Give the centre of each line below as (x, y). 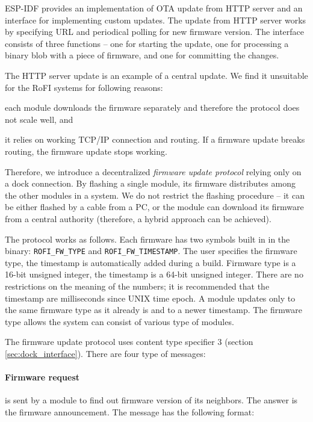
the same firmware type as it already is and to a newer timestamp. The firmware (153, 310)
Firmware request (42, 377)
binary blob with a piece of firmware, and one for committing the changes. (142, 55)
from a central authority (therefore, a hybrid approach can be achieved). (138, 218)
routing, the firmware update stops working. (86, 151)
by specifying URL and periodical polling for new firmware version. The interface (155, 32)
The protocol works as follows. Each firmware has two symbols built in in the (147, 239)
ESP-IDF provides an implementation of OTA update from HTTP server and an (154, 8)
